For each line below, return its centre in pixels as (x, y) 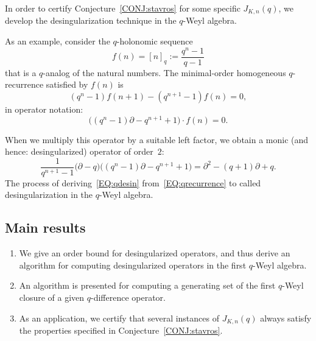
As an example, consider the (58, 41)
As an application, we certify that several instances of (119, 318)
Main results (45, 227)
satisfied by (67, 84)
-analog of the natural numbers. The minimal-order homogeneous (164, 72)
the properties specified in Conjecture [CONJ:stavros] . (121, 330)
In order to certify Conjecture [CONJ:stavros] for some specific (123, 8)
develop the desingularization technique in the (91, 20)
